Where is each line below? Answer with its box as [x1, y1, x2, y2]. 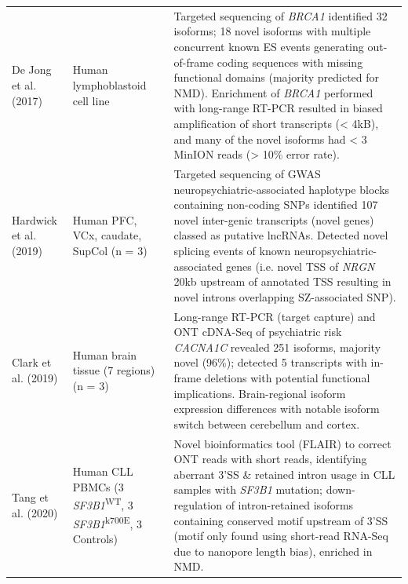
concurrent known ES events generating [173, 38, 364, 54]
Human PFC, [72, 211, 137, 228]
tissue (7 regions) [72, 362, 155, 378]
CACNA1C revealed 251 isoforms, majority [173, 338, 381, 355]
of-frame [173, 53, 214, 70]
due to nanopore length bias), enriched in [173, 542, 373, 559]
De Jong [12, 61, 52, 78]
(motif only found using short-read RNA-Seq [173, 527, 388, 544]
